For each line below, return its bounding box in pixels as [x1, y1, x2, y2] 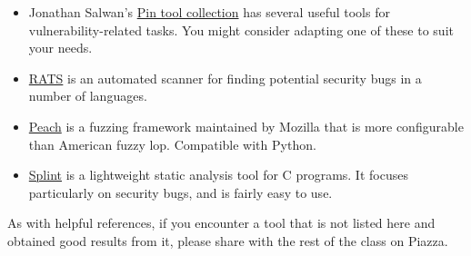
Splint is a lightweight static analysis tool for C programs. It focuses [28, 165, 408, 184]
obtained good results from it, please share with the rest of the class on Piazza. [7, 231, 448, 250]
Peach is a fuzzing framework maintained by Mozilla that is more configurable [28, 116, 464, 135]
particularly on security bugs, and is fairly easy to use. [28, 182, 333, 202]
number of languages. [28, 86, 147, 105]
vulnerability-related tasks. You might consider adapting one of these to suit [28, 20, 454, 39]
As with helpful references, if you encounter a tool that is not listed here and [7, 213, 436, 232]
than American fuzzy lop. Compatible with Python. [28, 134, 316, 153]
